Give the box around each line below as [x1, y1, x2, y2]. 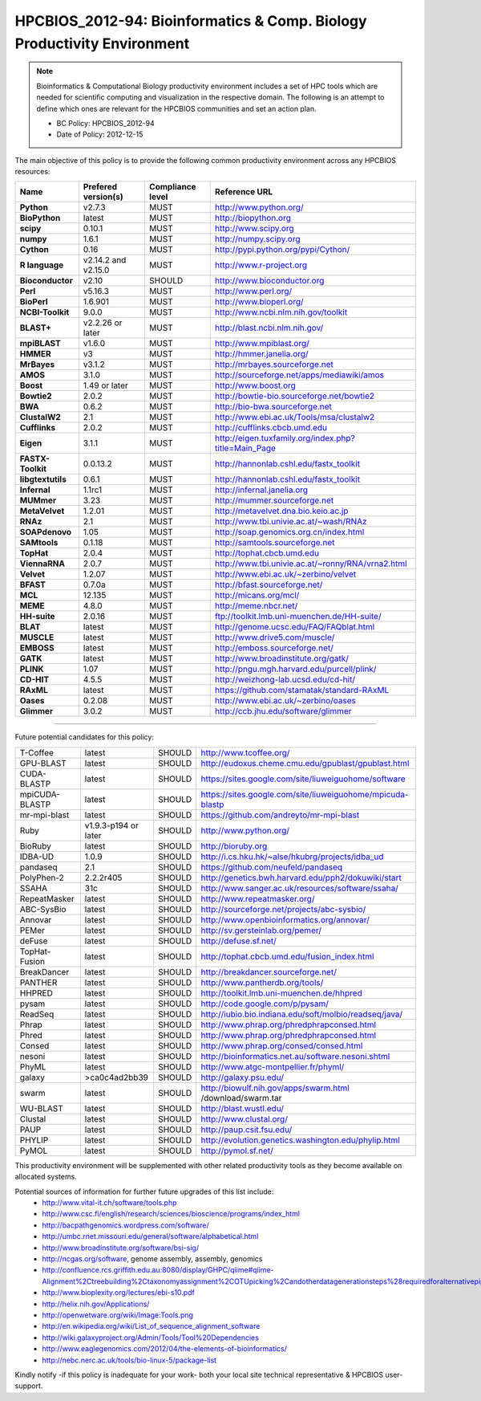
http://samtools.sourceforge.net [215, 537, 335, 548]
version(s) [83, 191, 123, 202]
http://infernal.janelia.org [215, 484, 309, 495]
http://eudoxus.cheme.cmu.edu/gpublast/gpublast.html [200, 757, 410, 768]
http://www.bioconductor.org [215, 275, 325, 287]
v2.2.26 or [83, 317, 123, 328]
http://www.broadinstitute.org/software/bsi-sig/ [42, 1243, 200, 1252]
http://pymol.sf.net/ [200, 1145, 274, 1156]
